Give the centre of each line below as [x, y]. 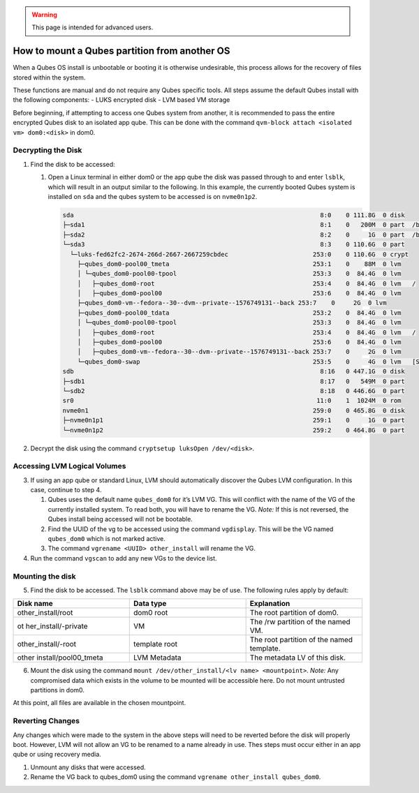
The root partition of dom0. [294, 613]
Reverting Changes [46, 721]
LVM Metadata [157, 658]
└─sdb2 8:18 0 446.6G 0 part [234, 391]
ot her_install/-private [52, 626]
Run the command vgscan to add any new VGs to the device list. [124, 558]
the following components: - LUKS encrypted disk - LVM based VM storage [122, 100]
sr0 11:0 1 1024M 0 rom [232, 401]
